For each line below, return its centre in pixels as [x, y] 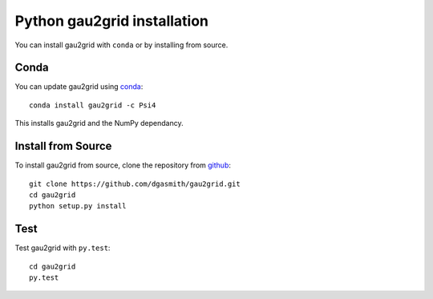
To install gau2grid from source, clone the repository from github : [123, 165]
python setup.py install [78, 206]
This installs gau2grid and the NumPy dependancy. [99, 123]
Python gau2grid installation [111, 21]
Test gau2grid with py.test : [63, 248]
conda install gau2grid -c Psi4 [93, 105]
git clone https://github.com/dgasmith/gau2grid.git [135, 184]
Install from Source [63, 146]
